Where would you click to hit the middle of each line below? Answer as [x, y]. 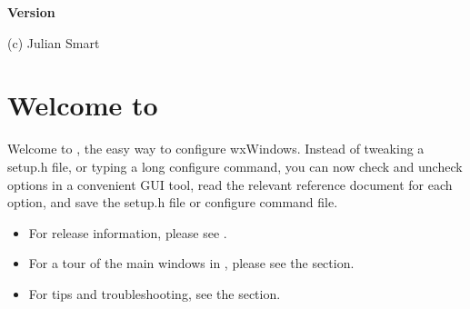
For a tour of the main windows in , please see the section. [191, 263]
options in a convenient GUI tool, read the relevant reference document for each [230, 184]
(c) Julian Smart [54, 42]
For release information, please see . [128, 232]
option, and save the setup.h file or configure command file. [173, 202]
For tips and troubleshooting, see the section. [155, 293]
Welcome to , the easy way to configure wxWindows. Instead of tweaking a [216, 149]
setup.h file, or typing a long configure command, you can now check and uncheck [235, 166]
